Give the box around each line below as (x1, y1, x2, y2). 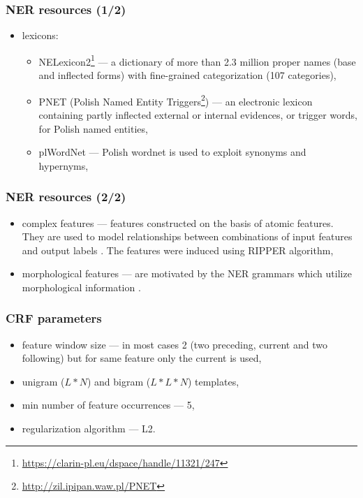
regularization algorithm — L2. (22, 421, 156, 436)
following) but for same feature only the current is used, (22, 351, 262, 365)
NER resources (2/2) (6, 188, 126, 205)
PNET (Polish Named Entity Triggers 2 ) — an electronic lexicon (38, 91, 313, 108)
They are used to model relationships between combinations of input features (22, 229, 353, 244)
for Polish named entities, (38, 121, 148, 136)
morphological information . (22, 279, 141, 294)
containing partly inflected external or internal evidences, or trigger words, (38, 107, 357, 122)
